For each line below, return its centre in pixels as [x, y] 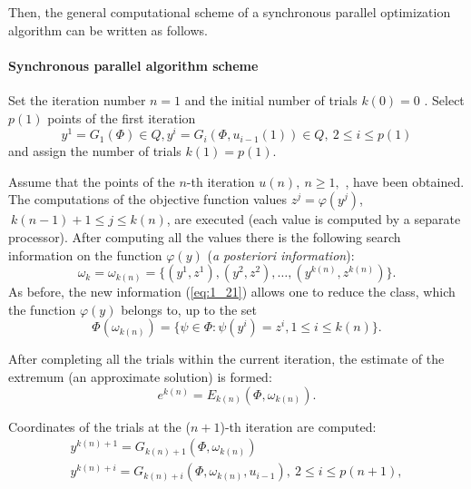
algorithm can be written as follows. [108, 29]
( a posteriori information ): [281, 254]
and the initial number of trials [271, 99]
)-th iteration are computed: [298, 426]
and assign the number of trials [95, 151]
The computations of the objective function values [147, 199]
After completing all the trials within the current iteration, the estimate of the [226, 359]
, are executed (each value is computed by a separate [314, 219]
